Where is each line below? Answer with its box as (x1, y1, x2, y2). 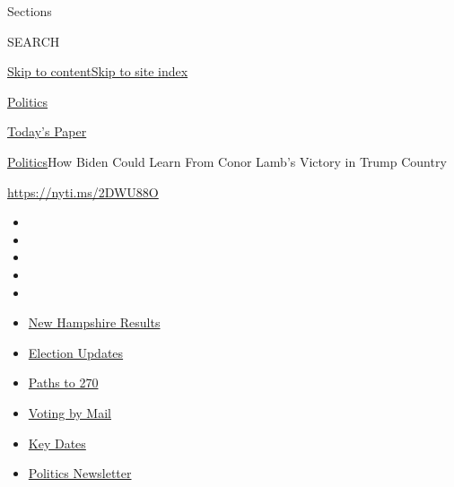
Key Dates (28, 433, 86, 452)
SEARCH (7, 31, 60, 50)
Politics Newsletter (28, 464, 132, 483)
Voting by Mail (28, 403, 111, 422)
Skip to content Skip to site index (7, 62, 188, 81)
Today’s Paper (7, 122, 87, 141)
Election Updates (28, 343, 124, 361)
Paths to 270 (28, 373, 99, 392)
